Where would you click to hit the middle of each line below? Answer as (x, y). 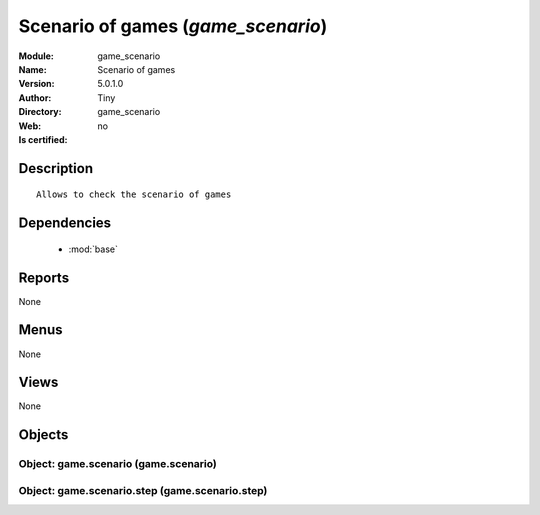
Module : (36, 56)
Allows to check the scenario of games (134, 194)
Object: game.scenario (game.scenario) (117, 464)
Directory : (40, 112)
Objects (43, 435)
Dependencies (65, 223)
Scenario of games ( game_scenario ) (173, 26)
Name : (32, 69)
